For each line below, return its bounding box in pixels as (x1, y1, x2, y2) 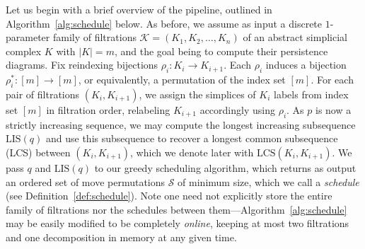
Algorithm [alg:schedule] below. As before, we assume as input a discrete (6, 16, 323, 30)
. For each (311, 72, 354, 87)
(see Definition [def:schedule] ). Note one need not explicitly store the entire (6, 188, 332, 203)
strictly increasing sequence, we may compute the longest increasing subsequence (6, 117, 356, 132)
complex (6, 43, 42, 58)
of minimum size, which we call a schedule (178, 174, 359, 189)
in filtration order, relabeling (46, 102, 170, 117)
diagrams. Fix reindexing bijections (6, 57, 158, 72)
